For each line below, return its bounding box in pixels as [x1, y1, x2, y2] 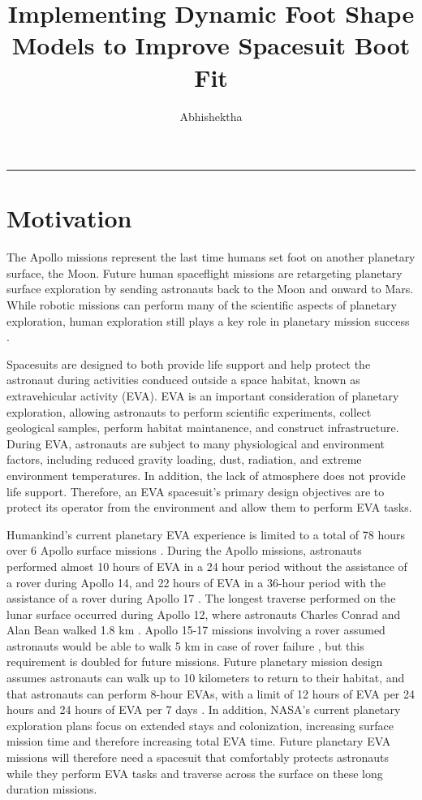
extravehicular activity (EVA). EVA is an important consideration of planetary [6, 387, 399, 404]
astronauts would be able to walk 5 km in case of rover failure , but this [6, 637, 364, 654]
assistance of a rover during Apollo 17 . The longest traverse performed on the [6, 590, 396, 607]
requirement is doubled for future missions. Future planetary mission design [6, 653, 383, 670]
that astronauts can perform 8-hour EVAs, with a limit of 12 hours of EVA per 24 [6, 685, 416, 702]
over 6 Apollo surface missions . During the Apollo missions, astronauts [6, 542, 362, 559]
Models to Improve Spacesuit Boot [11, 28, 411, 62]
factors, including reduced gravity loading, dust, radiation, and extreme [6, 451, 362, 468]
